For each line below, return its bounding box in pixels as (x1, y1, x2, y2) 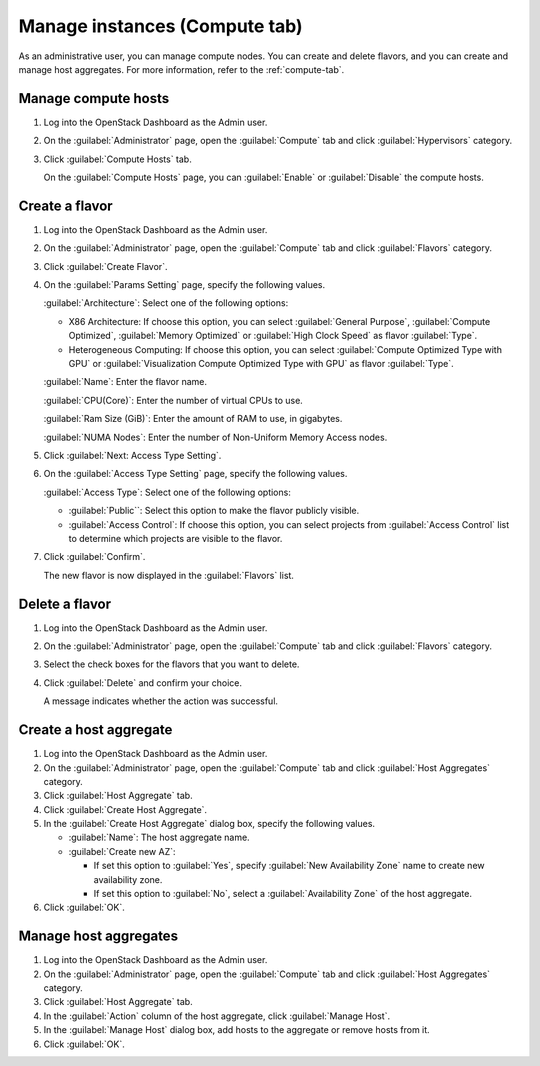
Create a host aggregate (18, 721, 173, 739)
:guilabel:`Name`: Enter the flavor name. (43, 376, 208, 388)
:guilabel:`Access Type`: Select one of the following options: (43, 486, 292, 498)
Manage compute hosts (18, 90, 170, 107)
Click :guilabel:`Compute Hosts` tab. (43, 153, 192, 165)
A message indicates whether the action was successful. (43, 695, 279, 707)
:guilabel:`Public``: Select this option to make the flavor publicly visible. (68, 505, 360, 517)
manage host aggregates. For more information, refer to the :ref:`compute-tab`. (18, 63, 345, 75)
